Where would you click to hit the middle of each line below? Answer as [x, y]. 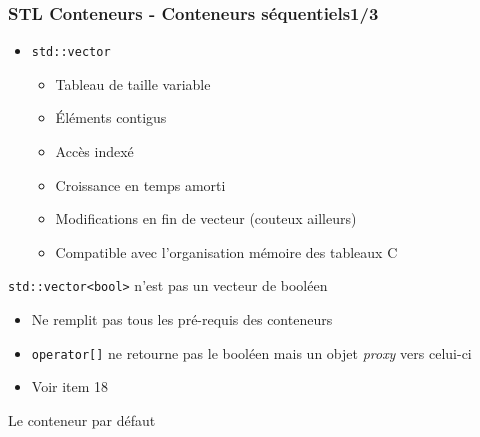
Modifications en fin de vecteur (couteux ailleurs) [206, 218]
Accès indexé [94, 151]
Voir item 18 [70, 386]
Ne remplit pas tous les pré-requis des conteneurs [182, 319]
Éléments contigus [111, 117]
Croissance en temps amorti [140, 184]
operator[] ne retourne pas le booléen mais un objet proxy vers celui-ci [251, 352]
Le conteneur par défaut [82, 419]
